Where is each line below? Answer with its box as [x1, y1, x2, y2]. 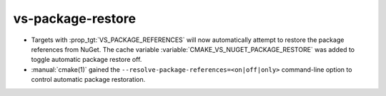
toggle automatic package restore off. [31, 55, 142, 64]
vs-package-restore [13, 11, 136, 26]
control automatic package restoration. [31, 75, 146, 84]
